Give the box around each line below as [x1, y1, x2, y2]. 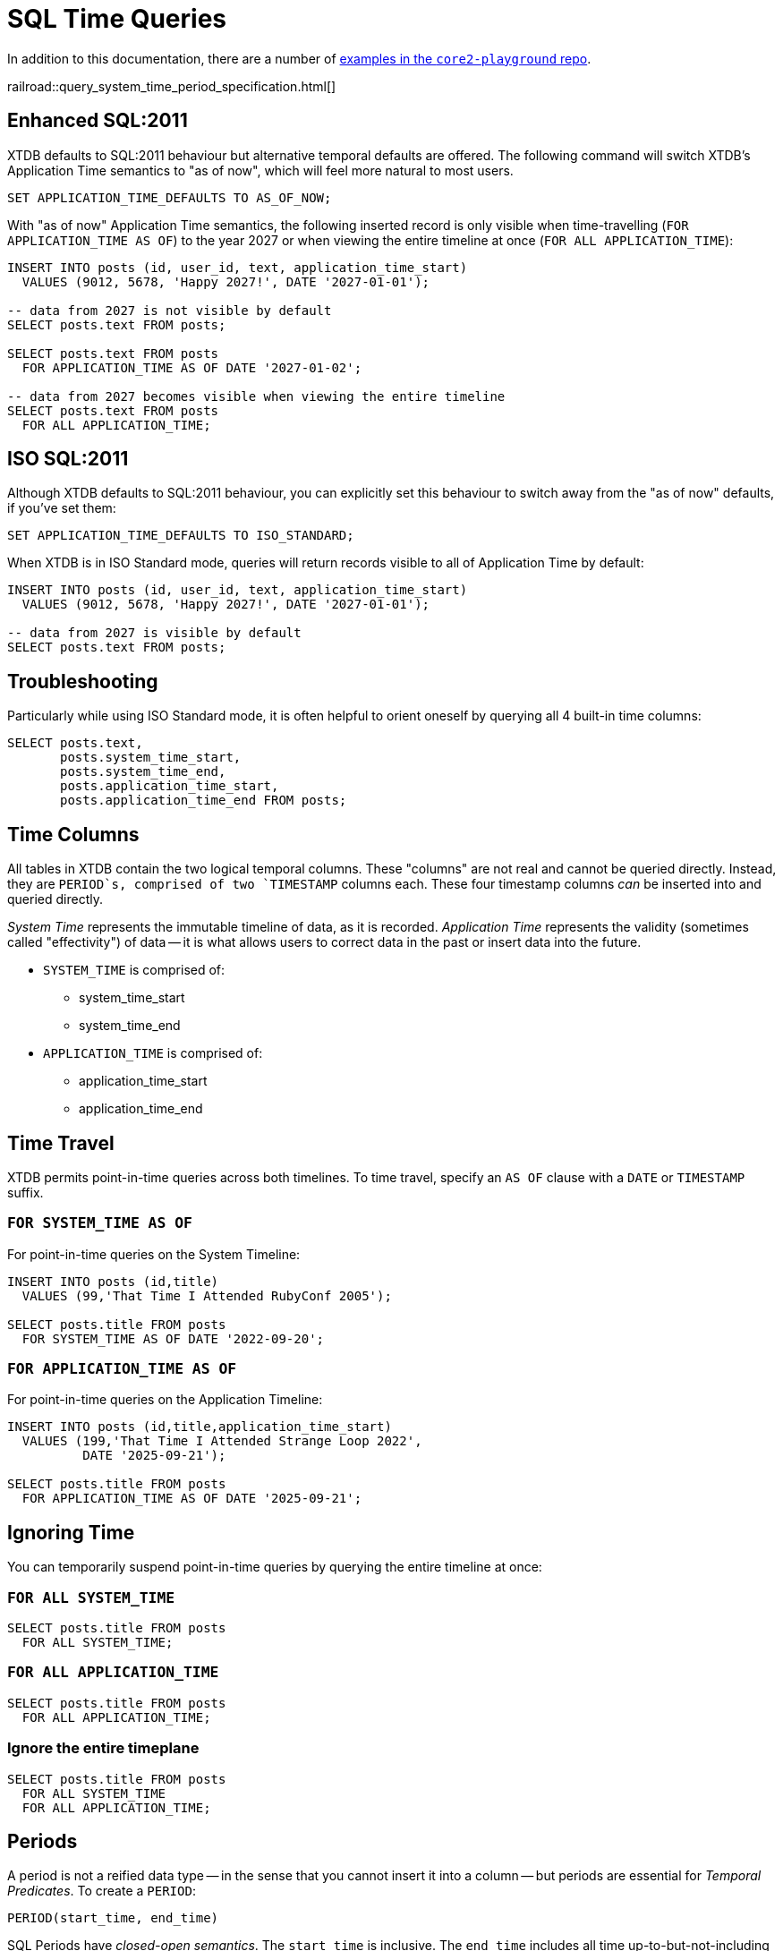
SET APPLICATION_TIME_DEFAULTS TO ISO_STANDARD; [7, 528, 354, 543]
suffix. [7, 1184, 44, 1200]
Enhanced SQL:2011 [7, 109, 188, 132]
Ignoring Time [7, 1521, 135, 1544]
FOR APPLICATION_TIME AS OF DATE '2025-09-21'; [21, 1491, 362, 1506]
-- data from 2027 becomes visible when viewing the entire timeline [7, 388, 506, 404]
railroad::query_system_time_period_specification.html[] [7, 78, 336, 94]
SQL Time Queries [7, 4, 227, 34]
